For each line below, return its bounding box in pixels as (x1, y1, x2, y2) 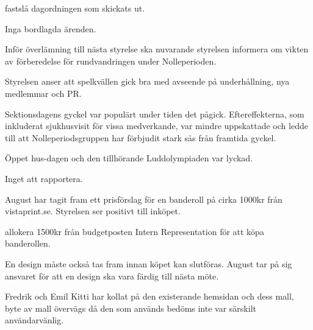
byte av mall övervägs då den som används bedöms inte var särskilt (5, 301, 256, 314)
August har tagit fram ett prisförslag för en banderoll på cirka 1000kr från (5, 192, 282, 205)
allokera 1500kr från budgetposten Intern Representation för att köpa (5, 225, 264, 237)
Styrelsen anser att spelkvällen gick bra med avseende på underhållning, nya (5, 75, 290, 88)
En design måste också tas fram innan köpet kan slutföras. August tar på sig (5, 257, 292, 270)
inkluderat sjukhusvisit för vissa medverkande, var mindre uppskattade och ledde (5, 119, 308, 132)
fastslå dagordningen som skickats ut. (5, 2, 145, 14)
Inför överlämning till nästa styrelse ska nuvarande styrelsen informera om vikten (5, 43, 309, 55)
